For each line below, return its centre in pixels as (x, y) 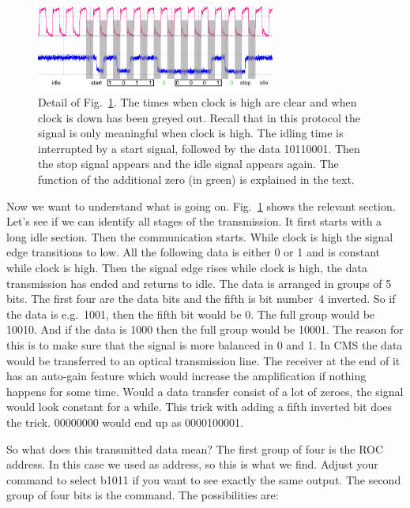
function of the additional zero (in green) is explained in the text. (196, 179)
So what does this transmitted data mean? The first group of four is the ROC (195, 448)
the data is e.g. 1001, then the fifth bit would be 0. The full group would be (191, 314)
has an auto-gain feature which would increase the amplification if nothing (186, 376)
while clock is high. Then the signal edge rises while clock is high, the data (187, 268)
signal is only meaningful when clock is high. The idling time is (191, 133)
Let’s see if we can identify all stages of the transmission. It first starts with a (194, 221)
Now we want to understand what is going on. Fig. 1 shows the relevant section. (201, 205)
